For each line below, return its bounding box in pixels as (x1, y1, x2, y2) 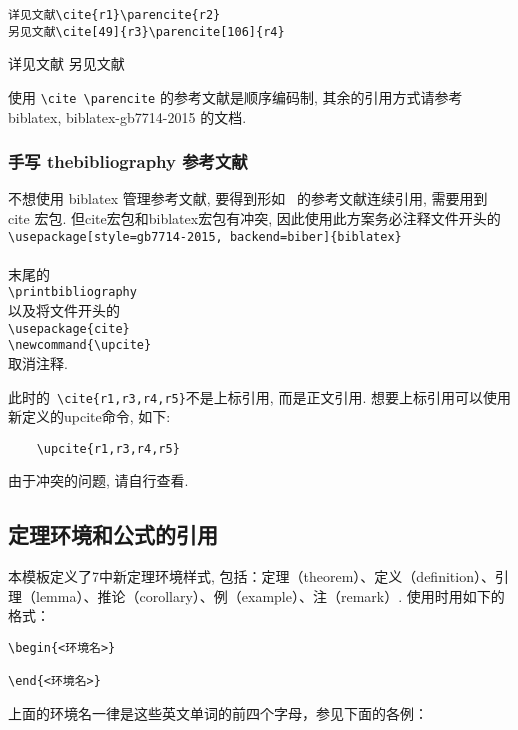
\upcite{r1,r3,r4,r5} (36, 441, 180, 456)
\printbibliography (8, 285, 137, 300)
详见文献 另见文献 (8, 53, 125, 74)
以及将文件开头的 (8, 300, 120, 321)
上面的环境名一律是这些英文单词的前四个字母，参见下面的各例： (8, 703, 428, 724)
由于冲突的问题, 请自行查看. (8, 470, 189, 491)
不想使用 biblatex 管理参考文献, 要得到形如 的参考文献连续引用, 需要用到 (8, 188, 488, 209)
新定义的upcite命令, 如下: (8, 406, 171, 427)
